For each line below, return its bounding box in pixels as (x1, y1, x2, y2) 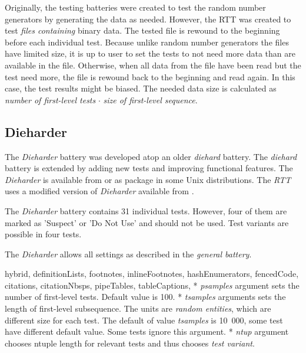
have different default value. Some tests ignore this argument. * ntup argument (5, 325, 289, 338)
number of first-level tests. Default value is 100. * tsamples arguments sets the (5, 290, 286, 303)
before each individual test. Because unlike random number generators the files (5, 35, 289, 48)
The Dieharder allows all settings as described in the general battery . (5, 247, 252, 260)
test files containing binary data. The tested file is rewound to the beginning (5, 24, 280, 37)
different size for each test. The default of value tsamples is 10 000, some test (5, 313, 283, 326)
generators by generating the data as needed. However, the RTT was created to (5, 12, 291, 25)
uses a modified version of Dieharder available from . (5, 185, 194, 197)
